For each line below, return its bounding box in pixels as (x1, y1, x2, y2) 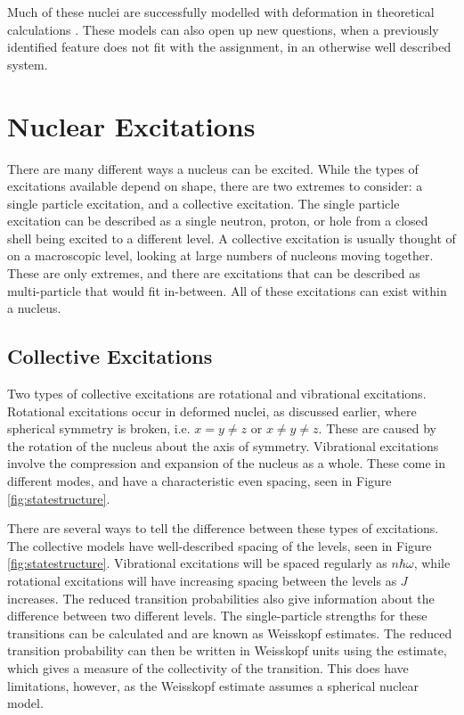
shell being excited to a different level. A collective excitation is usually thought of (7, 228, 456, 247)
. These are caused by (318, 419, 436, 438)
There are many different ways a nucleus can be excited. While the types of (7, 159, 419, 177)
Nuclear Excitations (7, 107, 256, 144)
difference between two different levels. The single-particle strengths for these (7, 606, 427, 625)
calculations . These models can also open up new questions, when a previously (7, 20, 439, 38)
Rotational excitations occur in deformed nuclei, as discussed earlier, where (7, 401, 417, 420)
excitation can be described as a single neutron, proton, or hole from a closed (7, 211, 428, 230)
